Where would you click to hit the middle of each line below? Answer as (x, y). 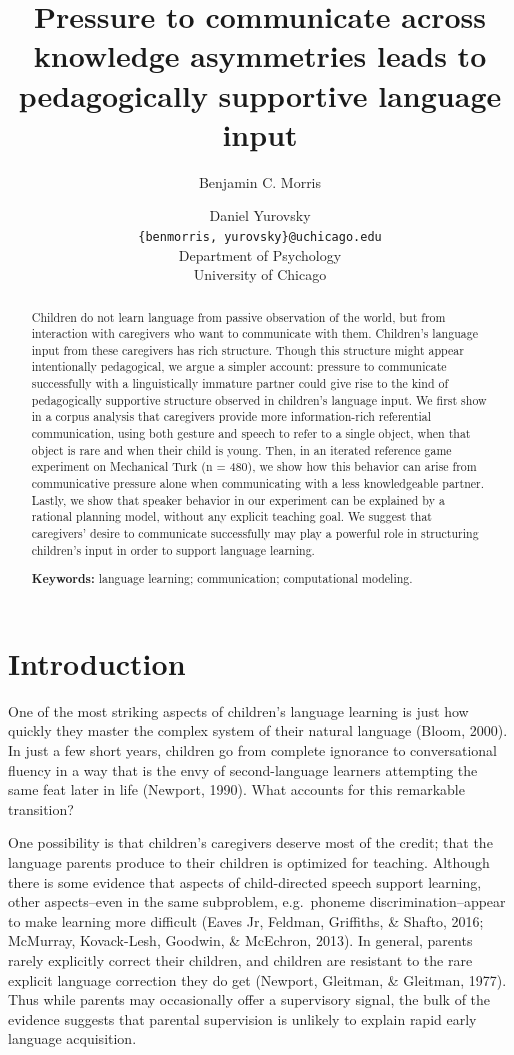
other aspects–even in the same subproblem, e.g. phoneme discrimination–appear (257, 901)
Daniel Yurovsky (260, 215)
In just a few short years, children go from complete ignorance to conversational (252, 750)
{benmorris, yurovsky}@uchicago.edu (260, 236)
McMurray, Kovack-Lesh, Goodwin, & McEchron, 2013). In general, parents (240, 940)
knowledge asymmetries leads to (260, 55)
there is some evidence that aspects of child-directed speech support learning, (245, 881)
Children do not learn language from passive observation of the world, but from (238, 316)
